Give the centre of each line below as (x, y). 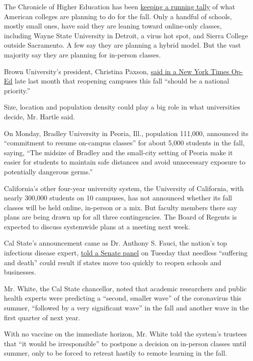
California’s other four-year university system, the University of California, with (124, 188)
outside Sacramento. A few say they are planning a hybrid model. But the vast (123, 45)
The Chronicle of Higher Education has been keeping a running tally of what (120, 6)
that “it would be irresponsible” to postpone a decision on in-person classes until (125, 343)
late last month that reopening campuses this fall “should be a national (122, 81)
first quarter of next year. (42, 317)
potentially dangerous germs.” (49, 171)
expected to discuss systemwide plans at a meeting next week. (97, 226)
